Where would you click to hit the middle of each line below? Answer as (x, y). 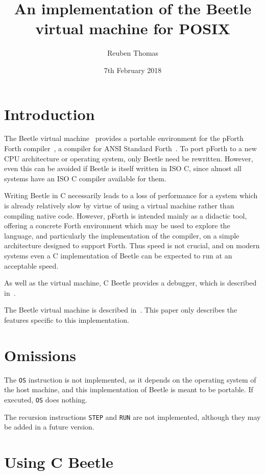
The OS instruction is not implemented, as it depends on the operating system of (130, 379)
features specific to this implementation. (67, 319)
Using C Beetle (59, 462)
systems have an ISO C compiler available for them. (85, 178)
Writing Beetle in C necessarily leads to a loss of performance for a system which (131, 195)
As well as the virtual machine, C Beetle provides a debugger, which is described (130, 283)
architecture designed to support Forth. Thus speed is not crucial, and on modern (132, 245)
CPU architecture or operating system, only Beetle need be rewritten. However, (129, 158)
